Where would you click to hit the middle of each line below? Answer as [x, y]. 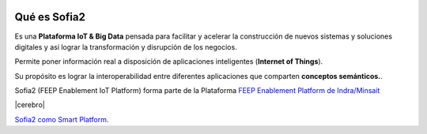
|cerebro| [30, 105]
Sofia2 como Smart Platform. [62, 119]
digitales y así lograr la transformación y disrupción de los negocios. [126, 47]
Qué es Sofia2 [50, 17]
